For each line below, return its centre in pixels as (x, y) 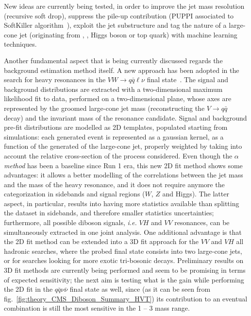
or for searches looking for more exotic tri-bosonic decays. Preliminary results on (124, 260)
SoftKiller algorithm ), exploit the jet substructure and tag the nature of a (115, 25)
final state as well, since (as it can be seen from (140, 289)
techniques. (20, 44)
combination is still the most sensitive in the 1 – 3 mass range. (97, 308)
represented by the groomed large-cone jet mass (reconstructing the (104, 108)
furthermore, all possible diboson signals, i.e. (70, 222)
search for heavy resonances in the (55, 79)
